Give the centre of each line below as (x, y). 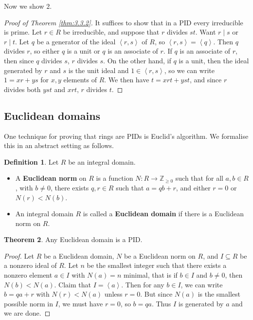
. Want (206, 32)
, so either (45, 51)
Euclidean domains (52, 115)
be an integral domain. (102, 161)
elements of (80, 80)
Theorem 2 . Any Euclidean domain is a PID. (73, 239)
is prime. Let (23, 32)
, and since (206, 80)
